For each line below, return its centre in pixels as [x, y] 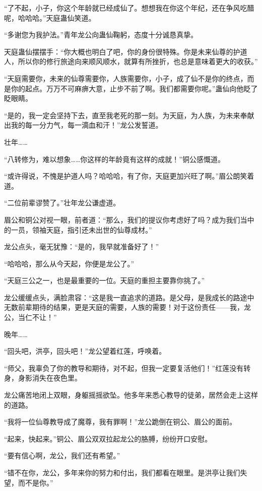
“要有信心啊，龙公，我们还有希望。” [62, 455]
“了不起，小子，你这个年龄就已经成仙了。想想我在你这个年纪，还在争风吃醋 [129, 8]
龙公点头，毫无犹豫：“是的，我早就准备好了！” [82, 247]
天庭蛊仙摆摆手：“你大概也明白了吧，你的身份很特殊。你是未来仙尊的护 [122, 51]
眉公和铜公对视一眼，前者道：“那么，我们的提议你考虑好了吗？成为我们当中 [129, 219]
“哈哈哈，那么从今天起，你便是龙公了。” [69, 263]
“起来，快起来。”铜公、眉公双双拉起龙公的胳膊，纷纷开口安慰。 [108, 438]
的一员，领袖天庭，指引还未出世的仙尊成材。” [78, 229]
